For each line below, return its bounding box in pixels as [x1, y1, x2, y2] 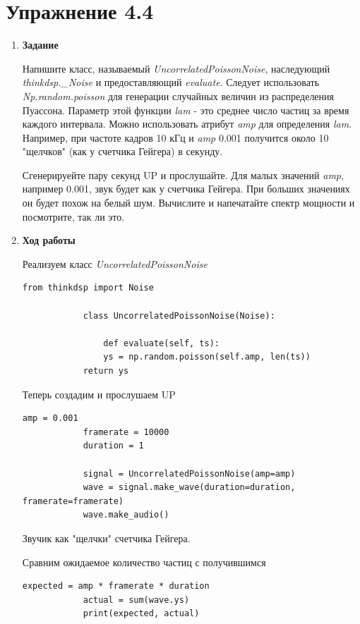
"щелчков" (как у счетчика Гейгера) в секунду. [22, 144, 223, 159]
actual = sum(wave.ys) [83, 594, 190, 605]
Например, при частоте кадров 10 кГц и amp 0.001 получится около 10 [22, 130, 329, 145]
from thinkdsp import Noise [22, 283, 154, 293]
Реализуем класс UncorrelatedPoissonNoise [22, 256, 208, 271]
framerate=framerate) [22, 496, 124, 506]
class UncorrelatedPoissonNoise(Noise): [83, 310, 275, 321]
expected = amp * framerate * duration [22, 581, 210, 592]
